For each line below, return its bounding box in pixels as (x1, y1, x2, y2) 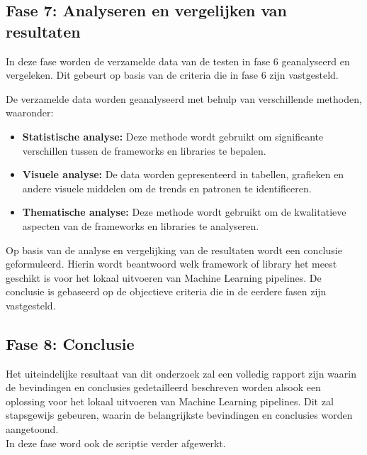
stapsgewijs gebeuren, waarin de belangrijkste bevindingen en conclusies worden (6, 407, 353, 422)
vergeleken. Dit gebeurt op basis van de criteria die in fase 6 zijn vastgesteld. (6, 67, 339, 82)
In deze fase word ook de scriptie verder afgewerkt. (6, 435, 226, 450)
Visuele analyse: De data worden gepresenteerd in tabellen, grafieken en (22, 167, 344, 182)
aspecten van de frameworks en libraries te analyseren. (22, 218, 259, 233)
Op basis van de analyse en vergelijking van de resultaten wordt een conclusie (6, 242, 342, 257)
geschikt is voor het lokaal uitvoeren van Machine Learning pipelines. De (6, 270, 322, 285)
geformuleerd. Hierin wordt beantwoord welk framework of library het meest (6, 256, 337, 271)
